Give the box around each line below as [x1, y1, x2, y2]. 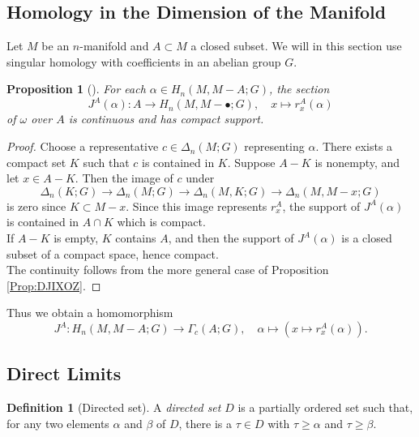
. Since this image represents [126, 197, 267, 214]
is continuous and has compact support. [68, 110, 264, 127]
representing [244, 138, 305, 155]
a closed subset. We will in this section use [190, 37, 402, 54]
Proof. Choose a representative [6, 138, 159, 155]
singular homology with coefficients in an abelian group [6, 53, 281, 70]
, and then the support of [168, 229, 294, 246]
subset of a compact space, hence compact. [6, 245, 219, 262]
